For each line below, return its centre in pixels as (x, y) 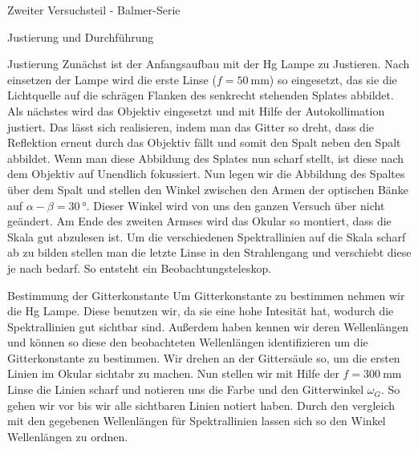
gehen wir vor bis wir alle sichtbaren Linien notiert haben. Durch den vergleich (201, 405)
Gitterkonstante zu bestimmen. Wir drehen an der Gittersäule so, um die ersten (204, 357)
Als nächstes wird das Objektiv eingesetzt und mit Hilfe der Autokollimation (196, 110)
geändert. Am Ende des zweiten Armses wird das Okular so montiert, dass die (199, 221)
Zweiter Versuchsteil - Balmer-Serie (94, 10)
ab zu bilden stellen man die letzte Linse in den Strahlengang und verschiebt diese (209, 252)
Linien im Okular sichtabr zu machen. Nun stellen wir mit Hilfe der (173, 373)
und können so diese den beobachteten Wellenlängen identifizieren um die (188, 342)
